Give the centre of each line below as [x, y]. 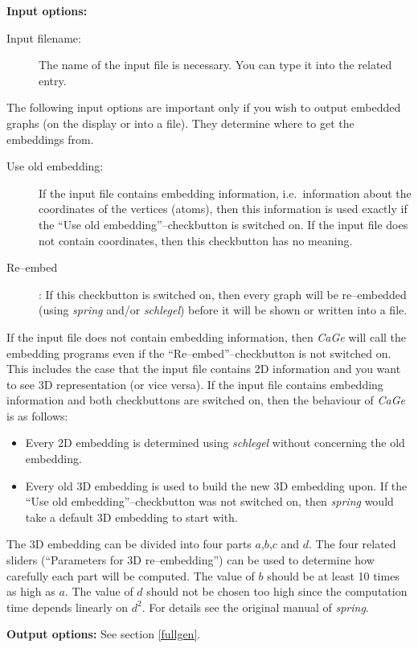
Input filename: [44, 37]
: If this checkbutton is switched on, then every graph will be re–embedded [223, 294]
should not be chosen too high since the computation [277, 591]
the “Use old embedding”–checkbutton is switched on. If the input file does [223, 224]
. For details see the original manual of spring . [255, 607]
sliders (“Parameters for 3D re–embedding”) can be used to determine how [191, 560]
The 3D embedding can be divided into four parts [129, 544]
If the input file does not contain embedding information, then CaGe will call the [207, 336]
